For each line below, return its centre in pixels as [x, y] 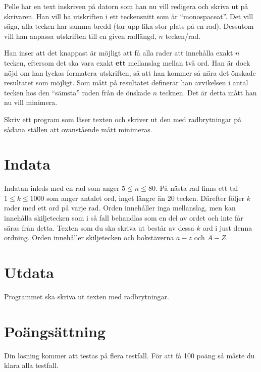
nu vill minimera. [31, 102]
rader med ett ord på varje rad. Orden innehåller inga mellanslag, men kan [120, 208]
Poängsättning [55, 331]
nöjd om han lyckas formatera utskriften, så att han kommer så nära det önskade [130, 72]
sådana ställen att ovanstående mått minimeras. [78, 129]
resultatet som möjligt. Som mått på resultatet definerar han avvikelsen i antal [126, 83]
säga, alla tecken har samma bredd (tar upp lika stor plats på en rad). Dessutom [129, 26]
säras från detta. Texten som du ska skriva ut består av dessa [99, 227]
